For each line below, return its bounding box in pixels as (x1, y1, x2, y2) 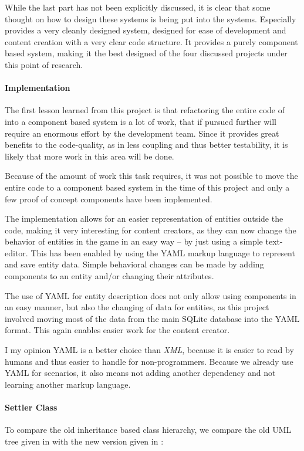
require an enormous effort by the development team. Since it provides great (5, 127, 279, 139)
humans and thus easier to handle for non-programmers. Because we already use (5, 355, 293, 367)
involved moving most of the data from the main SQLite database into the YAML (5, 312, 300, 324)
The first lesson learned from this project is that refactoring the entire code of (5, 104, 285, 116)
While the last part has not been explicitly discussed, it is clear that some (5, 1, 271, 13)
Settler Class (5, 401, 58, 413)
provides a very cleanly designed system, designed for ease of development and (5, 24, 286, 36)
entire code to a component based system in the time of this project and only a (5, 181, 290, 193)
